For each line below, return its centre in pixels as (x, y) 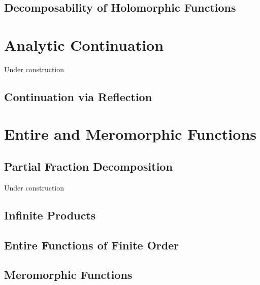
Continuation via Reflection (78, 96)
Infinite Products (50, 215)
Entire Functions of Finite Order (92, 245)
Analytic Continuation (84, 44)
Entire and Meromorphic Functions (131, 134)
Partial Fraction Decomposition (88, 166)
